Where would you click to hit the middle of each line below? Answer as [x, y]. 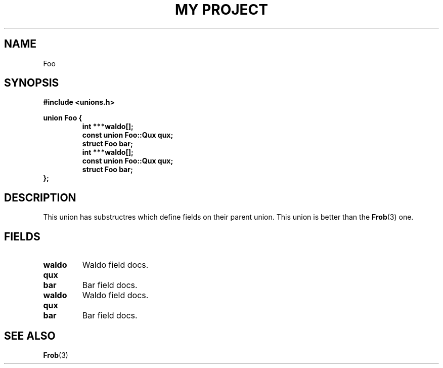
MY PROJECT [221, 10]
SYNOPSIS [32, 83]
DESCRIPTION [40, 197]
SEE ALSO [30, 336]
